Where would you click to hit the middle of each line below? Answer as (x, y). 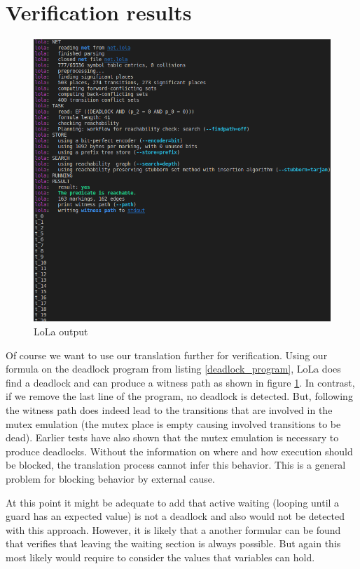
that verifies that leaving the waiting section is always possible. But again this (173, 543)
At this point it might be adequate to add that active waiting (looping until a (173, 502)
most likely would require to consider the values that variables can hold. (160, 557)
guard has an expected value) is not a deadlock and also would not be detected (175, 516)
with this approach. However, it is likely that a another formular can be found (173, 529)
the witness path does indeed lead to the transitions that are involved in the (169, 409)
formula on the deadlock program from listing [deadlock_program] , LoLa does (173, 369)
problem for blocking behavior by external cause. (110, 478)
